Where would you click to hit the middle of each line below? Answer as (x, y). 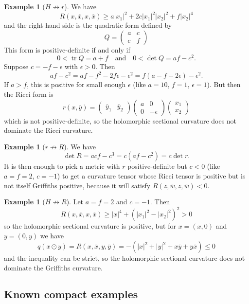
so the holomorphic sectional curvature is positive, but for (90, 226)
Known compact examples (71, 294)
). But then (224, 84)
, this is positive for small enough (76, 84)
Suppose (16, 66)
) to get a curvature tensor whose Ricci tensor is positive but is (151, 176)
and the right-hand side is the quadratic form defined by (88, 25)
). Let (75, 202)
